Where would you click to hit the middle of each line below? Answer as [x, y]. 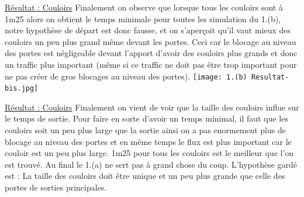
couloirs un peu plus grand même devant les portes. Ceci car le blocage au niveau [151, 41]
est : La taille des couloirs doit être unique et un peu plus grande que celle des [145, 176]
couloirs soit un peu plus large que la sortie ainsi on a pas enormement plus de [145, 130]
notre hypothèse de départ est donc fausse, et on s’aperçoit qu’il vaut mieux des [148, 30]
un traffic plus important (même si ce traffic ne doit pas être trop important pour [151, 64]
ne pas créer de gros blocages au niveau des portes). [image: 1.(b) [126, 76]
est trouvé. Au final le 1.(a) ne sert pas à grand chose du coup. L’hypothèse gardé [151, 164]
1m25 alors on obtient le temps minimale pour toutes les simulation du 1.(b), [143, 18]
